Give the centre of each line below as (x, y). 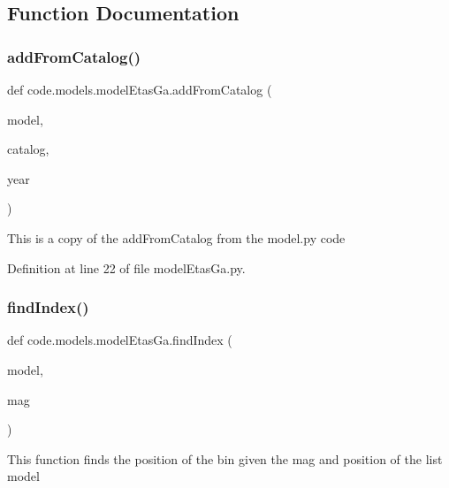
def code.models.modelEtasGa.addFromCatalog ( (140, 89)
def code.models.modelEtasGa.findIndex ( (120, 340)
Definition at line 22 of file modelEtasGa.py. (126, 267)
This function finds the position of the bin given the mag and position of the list (225, 458)
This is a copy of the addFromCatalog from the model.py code (176, 237)
